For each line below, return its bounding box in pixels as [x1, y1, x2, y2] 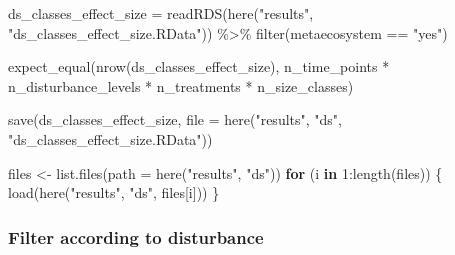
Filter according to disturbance [8, 224, 264, 249]
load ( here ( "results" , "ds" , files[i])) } [8, 182, 220, 203]
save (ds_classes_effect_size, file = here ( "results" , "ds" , [8, 109, 343, 130]
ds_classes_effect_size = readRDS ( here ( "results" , [8, 3, 314, 23]
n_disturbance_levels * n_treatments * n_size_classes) [8, 75, 354, 96]
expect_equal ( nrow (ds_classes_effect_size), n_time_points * [8, 56, 390, 77]
